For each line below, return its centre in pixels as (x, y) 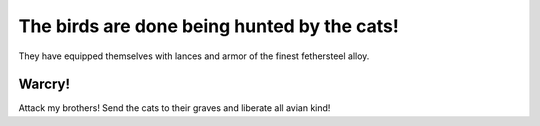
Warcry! (44, 84)
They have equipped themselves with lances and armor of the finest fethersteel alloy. (194, 56)
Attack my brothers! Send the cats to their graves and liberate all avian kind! (174, 108)
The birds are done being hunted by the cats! (209, 26)
